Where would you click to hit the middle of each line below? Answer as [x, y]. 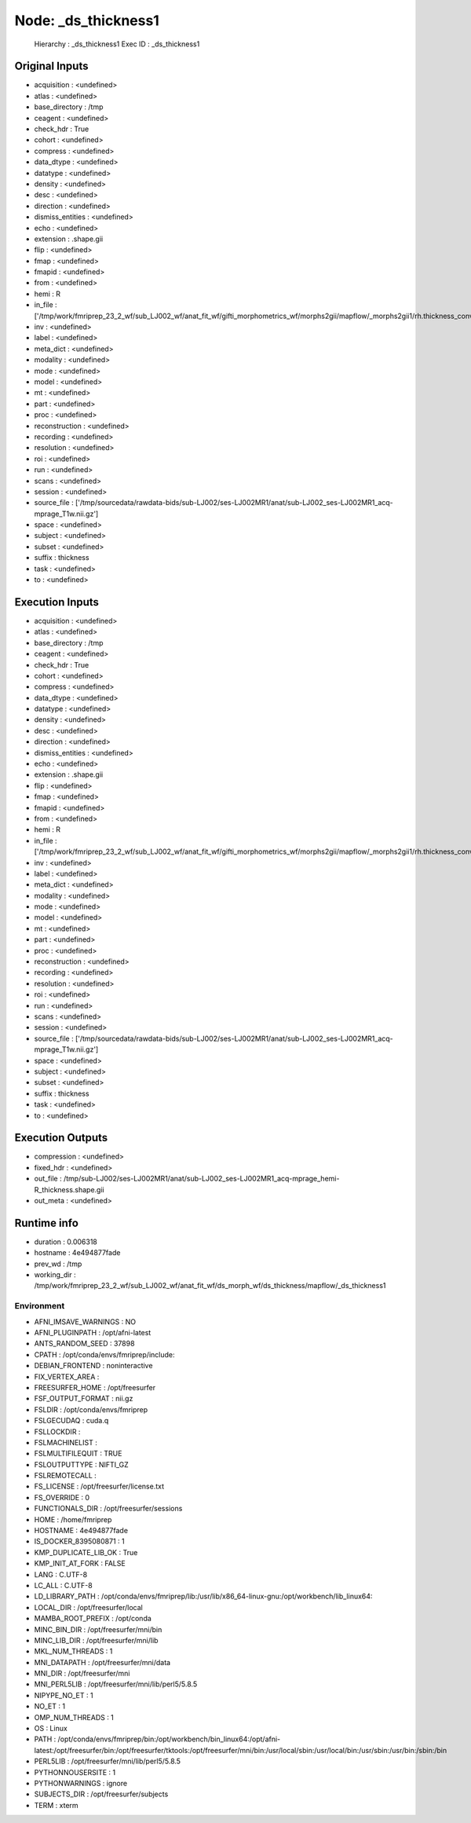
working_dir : [55, 1275]
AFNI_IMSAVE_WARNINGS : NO [85, 1321]
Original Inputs [51, 66]
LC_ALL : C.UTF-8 [64, 1585]
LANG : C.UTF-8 [61, 1574]
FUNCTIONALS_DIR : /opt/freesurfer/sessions [108, 1509]
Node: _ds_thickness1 [87, 20]
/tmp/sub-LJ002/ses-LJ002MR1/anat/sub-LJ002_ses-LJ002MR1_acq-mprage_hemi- [201, 1179]
